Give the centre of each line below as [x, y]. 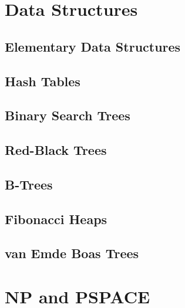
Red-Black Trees [56, 150]
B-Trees [29, 184]
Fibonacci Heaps [56, 219]
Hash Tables [43, 81]
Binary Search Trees [68, 115]
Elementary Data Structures [93, 46]
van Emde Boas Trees [72, 253]
